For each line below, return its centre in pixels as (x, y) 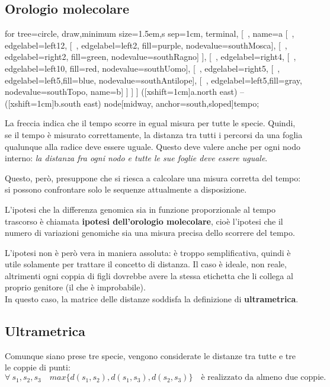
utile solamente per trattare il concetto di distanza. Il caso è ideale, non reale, (146, 264)
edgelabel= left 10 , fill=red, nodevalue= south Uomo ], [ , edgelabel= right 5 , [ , (142, 68)
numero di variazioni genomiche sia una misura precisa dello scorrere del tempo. (150, 233)
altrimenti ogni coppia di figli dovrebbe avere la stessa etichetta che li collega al (149, 275)
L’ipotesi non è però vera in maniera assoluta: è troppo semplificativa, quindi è (148, 252)
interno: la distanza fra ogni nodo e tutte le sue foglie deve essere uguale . (136, 158)
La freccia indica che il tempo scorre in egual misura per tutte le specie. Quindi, (150, 123)
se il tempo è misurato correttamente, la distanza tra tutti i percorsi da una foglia (154, 134)
